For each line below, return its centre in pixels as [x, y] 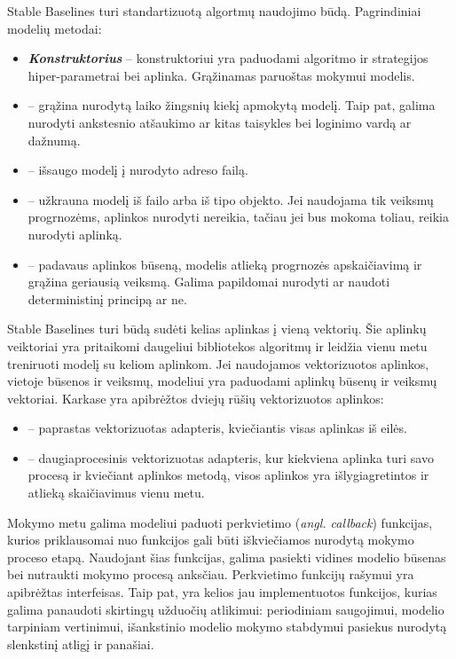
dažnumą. [54, 140]
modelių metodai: [55, 28]
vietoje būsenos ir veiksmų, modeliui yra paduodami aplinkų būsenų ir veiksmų [222, 381]
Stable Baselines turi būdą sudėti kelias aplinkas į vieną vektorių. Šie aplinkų [217, 329]
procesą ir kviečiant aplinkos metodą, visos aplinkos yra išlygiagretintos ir [228, 475]
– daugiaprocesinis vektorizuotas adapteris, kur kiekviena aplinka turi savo [231, 457]
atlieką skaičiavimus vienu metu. [116, 493]
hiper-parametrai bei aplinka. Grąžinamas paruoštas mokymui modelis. [221, 75]
